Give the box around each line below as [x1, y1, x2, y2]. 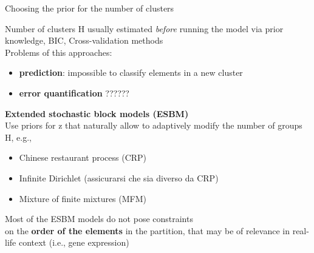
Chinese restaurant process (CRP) [19, 151, 147, 164]
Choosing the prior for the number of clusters [5, 2, 174, 14]
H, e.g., [5, 130, 32, 143]
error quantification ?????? [19, 86, 129, 99]
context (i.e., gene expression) [18, 236, 129, 249]
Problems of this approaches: [5, 46, 112, 58]
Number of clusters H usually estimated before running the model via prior [5, 22, 284, 35]
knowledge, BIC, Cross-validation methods [5, 34, 163, 47]
